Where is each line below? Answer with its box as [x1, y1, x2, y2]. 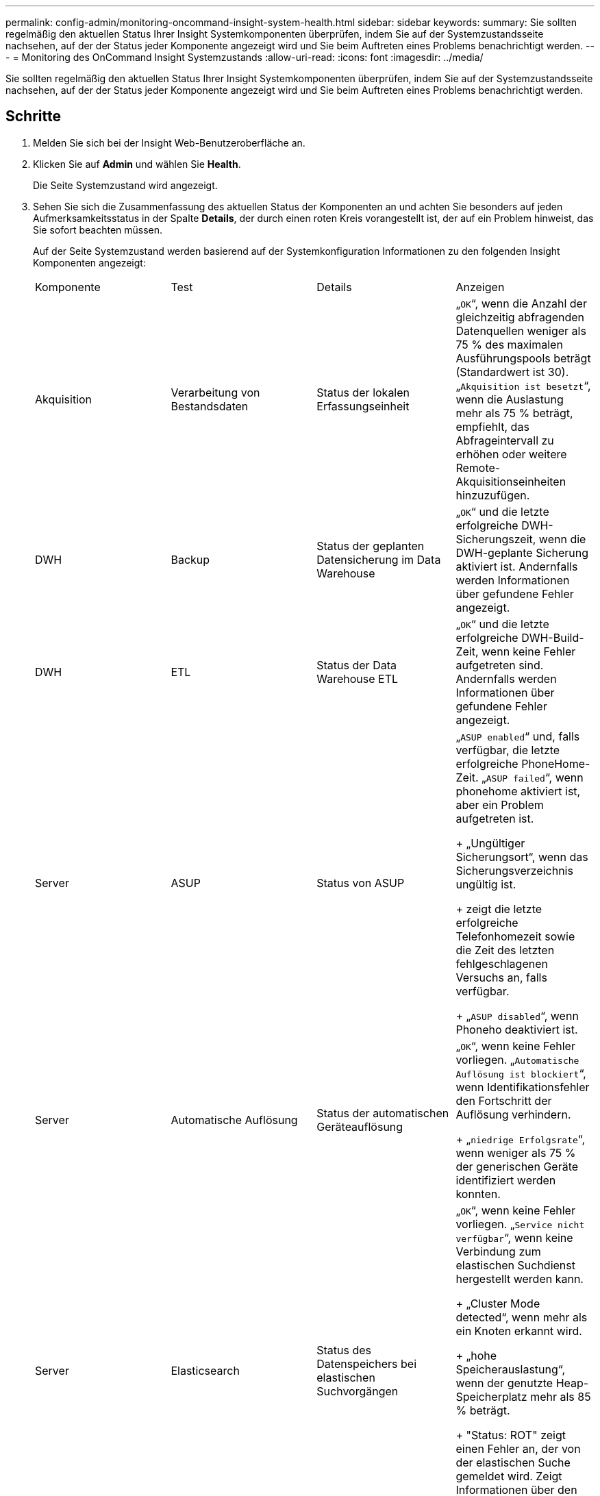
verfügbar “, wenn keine [455, 1230, 573, 1245]
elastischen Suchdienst [455, 1258, 575, 1272]
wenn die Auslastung [455, 392, 564, 406]
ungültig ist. [455, 877, 516, 891]
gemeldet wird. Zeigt [455, 1469, 562, 1483]
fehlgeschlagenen [455, 956, 548, 971]
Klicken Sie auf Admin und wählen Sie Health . [33, 158, 241, 170]
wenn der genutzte [455, 1375, 553, 1390]
